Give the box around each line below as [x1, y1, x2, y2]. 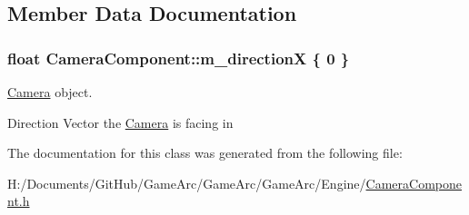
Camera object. [7, 83, 93, 101]
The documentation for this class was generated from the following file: [7, 143, 403, 162]
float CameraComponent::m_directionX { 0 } [7, 46, 350, 69]
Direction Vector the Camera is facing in [7, 112, 234, 132]
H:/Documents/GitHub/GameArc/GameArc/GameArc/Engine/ [7, 173, 366, 192]
